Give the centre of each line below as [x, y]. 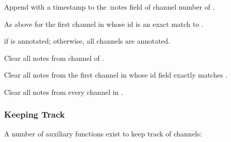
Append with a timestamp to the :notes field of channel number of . [109, 7]
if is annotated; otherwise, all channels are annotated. [87, 41]
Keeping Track [34, 114]
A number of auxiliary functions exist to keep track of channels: [103, 133]
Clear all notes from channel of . [54, 58]
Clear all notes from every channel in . [64, 92]
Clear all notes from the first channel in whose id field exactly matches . [116, 75]
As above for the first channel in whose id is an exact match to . [104, 24]
